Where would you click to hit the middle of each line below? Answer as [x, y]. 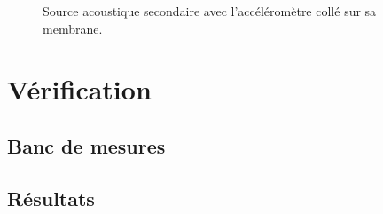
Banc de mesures [86, 145]
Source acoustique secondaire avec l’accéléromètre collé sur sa [210, 11]
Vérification [79, 89]
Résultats [51, 198]
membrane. [73, 28]
